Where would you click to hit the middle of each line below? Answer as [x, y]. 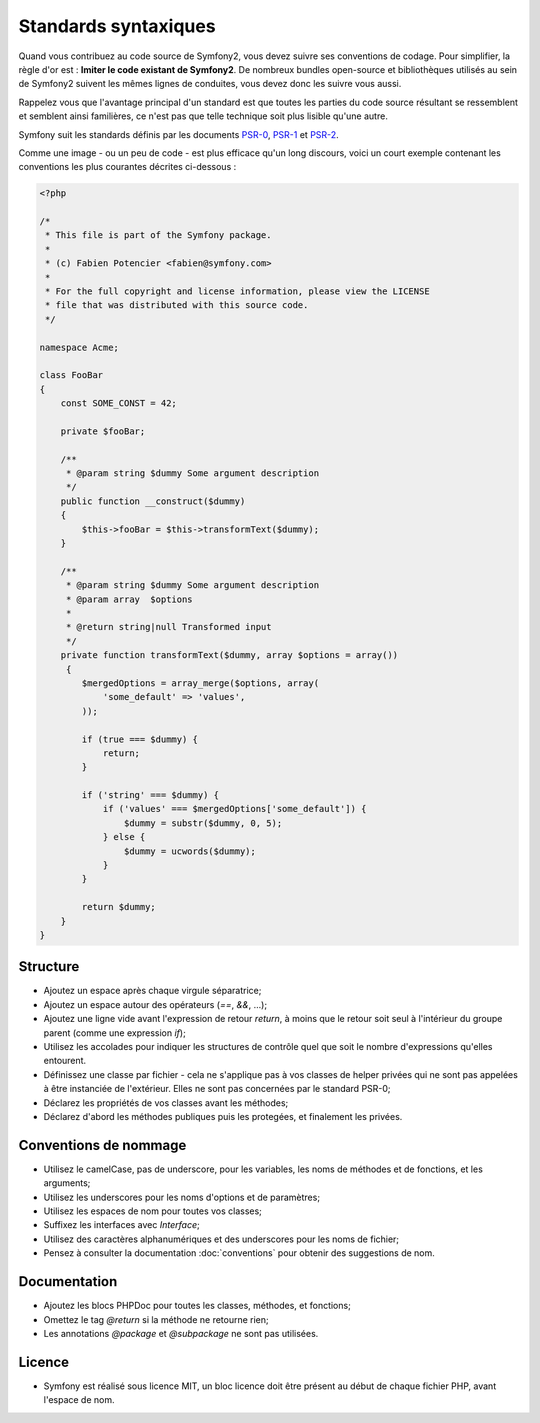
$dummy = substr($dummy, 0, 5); [203, 823]
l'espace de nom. [79, 1400]
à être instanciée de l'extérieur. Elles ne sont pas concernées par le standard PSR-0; [217, 1089]
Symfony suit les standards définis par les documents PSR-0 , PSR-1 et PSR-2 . [178, 134]
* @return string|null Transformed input [168, 627]
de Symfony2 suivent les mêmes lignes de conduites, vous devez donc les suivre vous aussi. [210, 84]
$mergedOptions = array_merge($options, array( [200, 683]
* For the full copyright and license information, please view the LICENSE [237, 291]
